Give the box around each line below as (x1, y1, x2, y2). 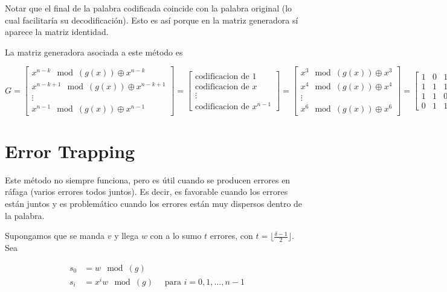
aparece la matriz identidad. (5, 25, 109, 38)
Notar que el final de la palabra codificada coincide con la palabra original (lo (5, 2, 292, 14)
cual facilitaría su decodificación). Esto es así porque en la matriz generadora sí (5, 13, 298, 26)
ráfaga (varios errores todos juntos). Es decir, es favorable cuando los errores (5, 185, 288, 198)
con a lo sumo (150, 229, 202, 242)
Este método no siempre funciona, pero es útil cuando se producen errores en (5, 173, 291, 186)
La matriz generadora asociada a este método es (5, 45, 183, 58)
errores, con (210, 229, 253, 242)
